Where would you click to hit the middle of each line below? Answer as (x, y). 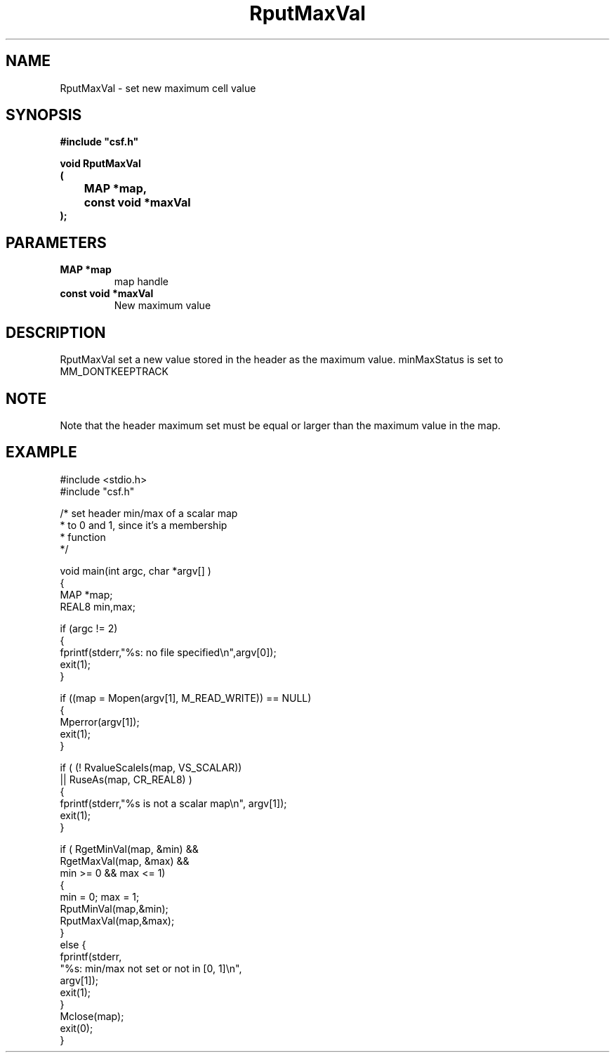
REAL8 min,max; (98, 606)
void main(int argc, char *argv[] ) (135, 570)
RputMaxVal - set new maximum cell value (158, 88)
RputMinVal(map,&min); (114, 908)
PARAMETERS (56, 242)
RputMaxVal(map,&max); (117, 920)
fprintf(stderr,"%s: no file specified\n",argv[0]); (168, 652)
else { (73, 944)
